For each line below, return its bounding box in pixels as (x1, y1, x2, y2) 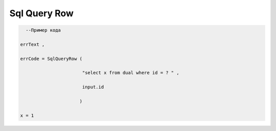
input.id (82, 84, 104, 90)
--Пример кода (26, 27, 61, 33)
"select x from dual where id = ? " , (82, 70, 179, 76)
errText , (20, 41, 45, 47)
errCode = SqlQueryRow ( (20, 56, 83, 61)
